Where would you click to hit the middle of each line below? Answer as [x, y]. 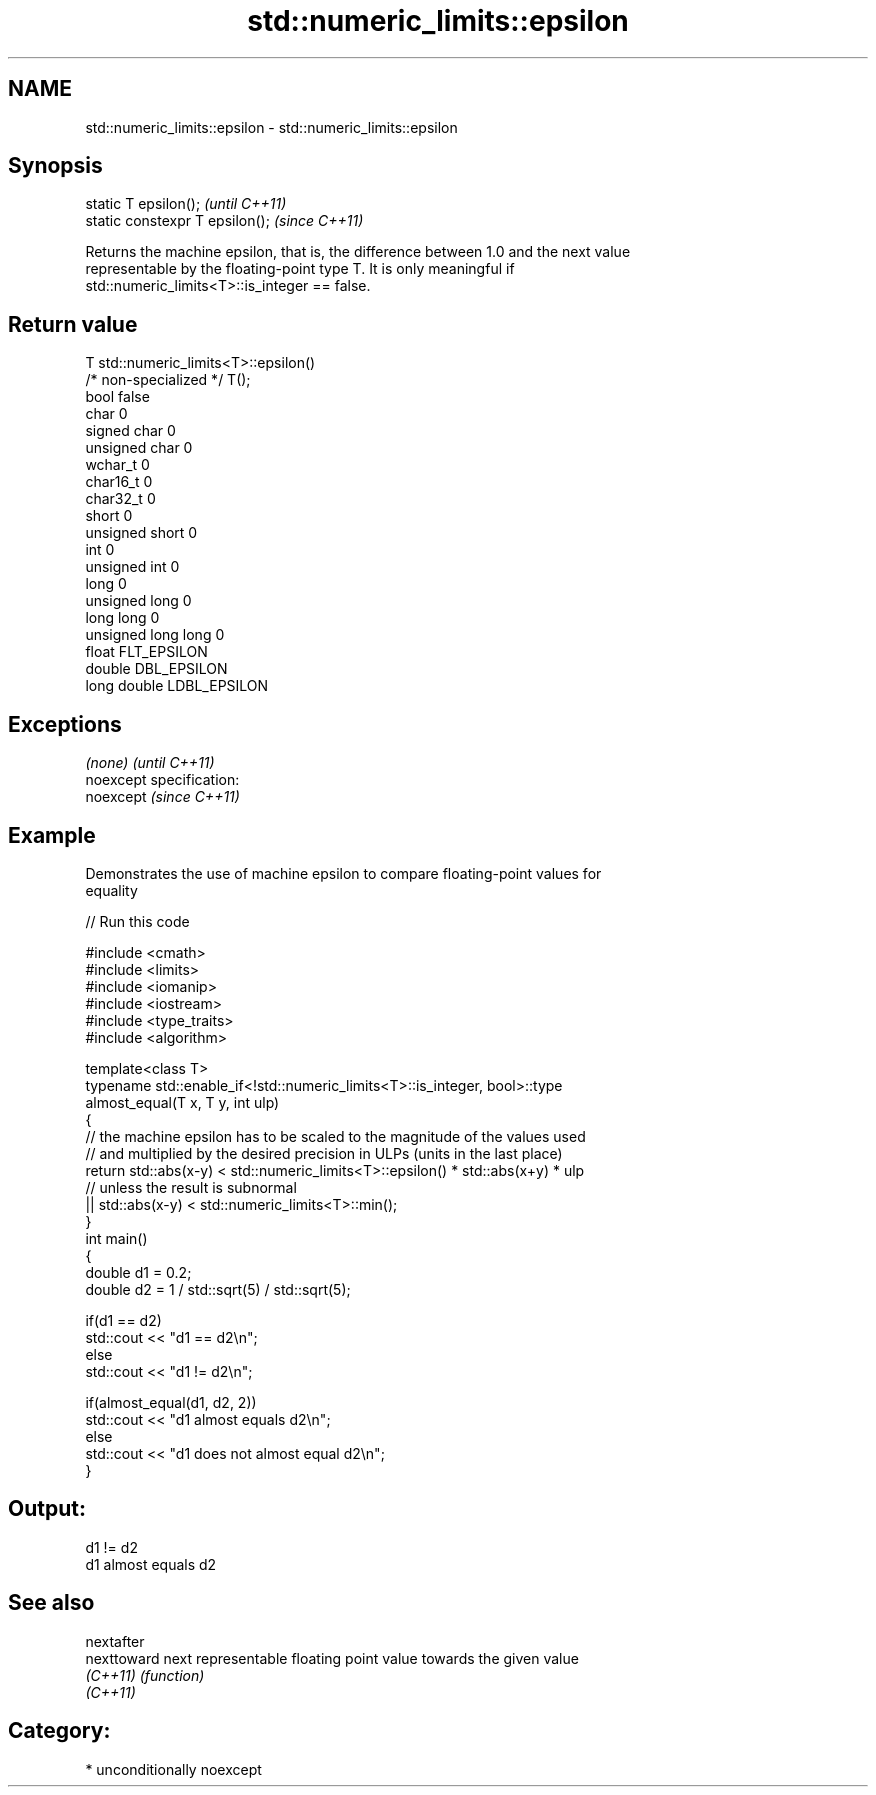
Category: [59, 1731]
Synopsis [55, 166]
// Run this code [137, 921]
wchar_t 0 [117, 465]
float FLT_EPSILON [146, 652]
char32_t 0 [120, 499]
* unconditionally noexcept [173, 1769]
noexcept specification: [162, 780]
